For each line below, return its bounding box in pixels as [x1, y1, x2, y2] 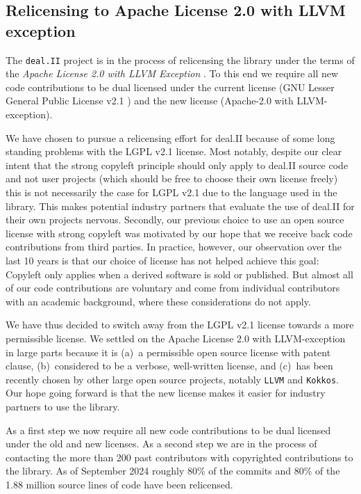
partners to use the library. [6, 399, 120, 413]
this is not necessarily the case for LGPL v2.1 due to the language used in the [6, 185, 337, 199]
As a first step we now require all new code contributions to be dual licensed [6, 422, 331, 437]
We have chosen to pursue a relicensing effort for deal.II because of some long [6, 130, 335, 145]
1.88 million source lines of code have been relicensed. [6, 477, 233, 491]
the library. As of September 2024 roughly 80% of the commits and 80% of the [6, 463, 340, 478]
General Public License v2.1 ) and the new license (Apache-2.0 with [6, 93, 294, 108]
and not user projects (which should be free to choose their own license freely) [6, 171, 338, 186]
